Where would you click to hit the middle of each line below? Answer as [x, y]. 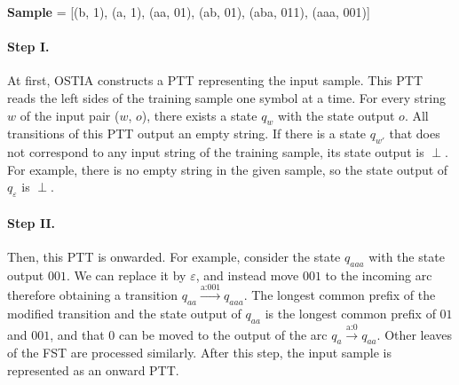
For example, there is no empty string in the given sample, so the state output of [228, 169]
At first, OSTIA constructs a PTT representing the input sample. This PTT [215, 80]
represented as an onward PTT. [93, 369]
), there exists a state [199, 115]
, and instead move [247, 275]
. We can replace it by [126, 275]
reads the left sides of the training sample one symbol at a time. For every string [226, 97]
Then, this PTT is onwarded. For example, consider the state [174, 256]
